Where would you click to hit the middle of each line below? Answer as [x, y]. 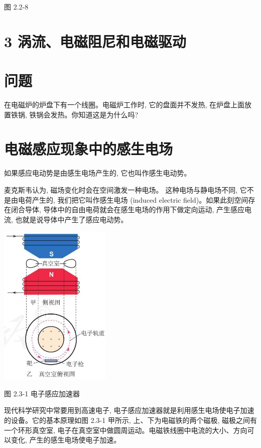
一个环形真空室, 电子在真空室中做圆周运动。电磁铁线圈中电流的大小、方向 [126, 430]
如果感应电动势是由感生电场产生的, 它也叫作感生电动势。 [98, 173]
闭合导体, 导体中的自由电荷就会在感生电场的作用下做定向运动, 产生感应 [128, 209]
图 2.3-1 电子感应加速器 [42, 393]
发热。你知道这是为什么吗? [94, 114]
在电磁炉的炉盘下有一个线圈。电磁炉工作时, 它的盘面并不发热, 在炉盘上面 [124, 105]
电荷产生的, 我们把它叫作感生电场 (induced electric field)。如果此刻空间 [133, 199]
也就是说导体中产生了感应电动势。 [72, 219]
